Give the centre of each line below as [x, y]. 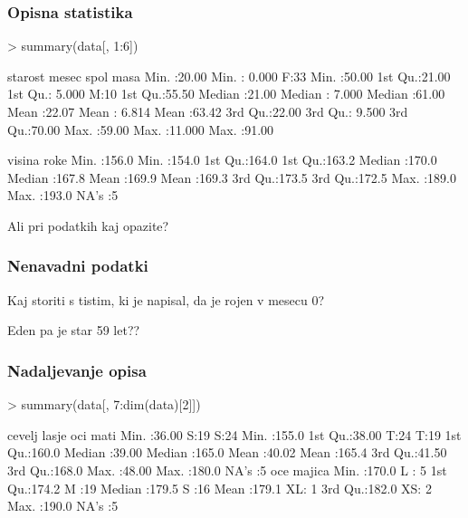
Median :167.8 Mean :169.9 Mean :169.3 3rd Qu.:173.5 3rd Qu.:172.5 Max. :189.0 [232, 177]
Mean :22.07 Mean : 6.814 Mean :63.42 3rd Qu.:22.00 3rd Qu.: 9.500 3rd [208, 111]
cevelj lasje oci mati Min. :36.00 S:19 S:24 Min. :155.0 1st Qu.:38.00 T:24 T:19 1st [234, 434]
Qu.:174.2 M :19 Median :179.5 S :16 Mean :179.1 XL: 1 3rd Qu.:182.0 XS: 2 [220, 488]
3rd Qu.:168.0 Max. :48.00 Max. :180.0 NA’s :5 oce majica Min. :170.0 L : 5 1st [227, 470]
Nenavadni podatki [78, 266]
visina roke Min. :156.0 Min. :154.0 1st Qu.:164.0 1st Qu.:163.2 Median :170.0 [222, 160]
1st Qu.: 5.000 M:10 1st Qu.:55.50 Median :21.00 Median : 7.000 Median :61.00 [226, 94]
